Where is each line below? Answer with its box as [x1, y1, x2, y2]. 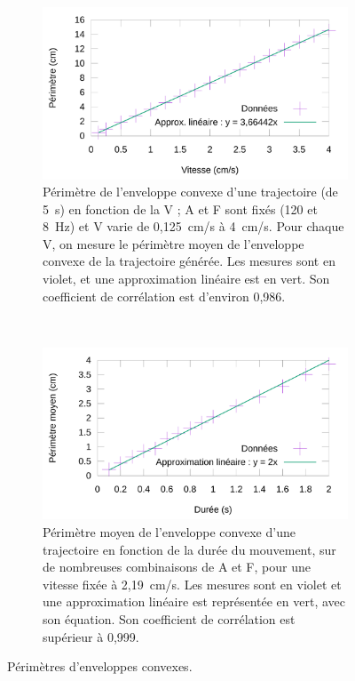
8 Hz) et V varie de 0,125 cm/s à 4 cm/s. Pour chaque [43, 217, 344, 236]
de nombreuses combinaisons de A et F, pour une [43, 557, 311, 576]
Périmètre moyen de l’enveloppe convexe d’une [43, 522, 296, 541]
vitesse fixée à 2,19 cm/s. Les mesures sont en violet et [43, 574, 342, 593]
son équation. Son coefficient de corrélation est [43, 609, 296, 628]
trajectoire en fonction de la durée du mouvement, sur [43, 540, 336, 558]
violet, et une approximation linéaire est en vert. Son [43, 269, 330, 288]
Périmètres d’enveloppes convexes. [7, 657, 193, 676]
